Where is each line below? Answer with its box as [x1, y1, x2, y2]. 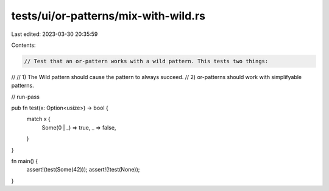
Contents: [11, 41, 36, 49]
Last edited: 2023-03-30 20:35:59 [11, 30, 98, 38]
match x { [26, 116, 51, 123]
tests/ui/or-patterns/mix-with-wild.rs [11, 9, 206, 23]
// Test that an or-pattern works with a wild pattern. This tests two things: [24, 58, 269, 64]
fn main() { [11, 158, 38, 165]
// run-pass [11, 93, 40, 100]
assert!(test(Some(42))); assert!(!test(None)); [26, 166, 140, 173]
